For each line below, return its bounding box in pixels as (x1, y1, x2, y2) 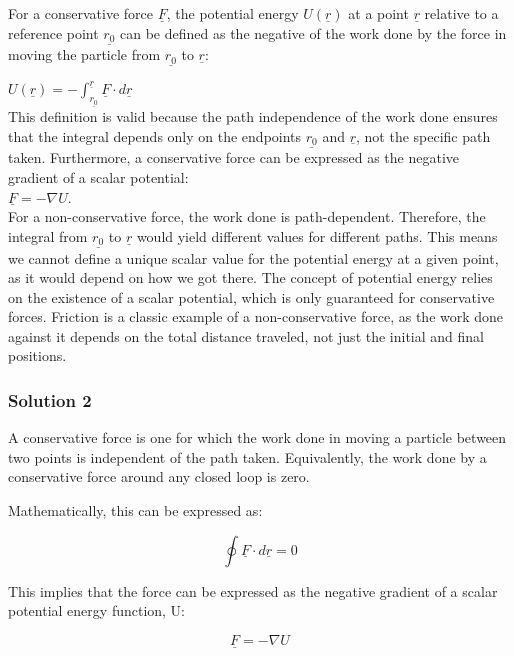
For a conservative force (8, 3, 154, 23)
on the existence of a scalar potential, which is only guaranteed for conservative (8, 286, 495, 307)
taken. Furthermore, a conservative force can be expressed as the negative (8, 147, 460, 168)
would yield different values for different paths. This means (136, 225, 498, 246)
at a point (348, 3, 409, 23)
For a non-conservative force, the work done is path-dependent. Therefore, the (8, 206, 486, 227)
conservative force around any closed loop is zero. (8, 466, 310, 487)
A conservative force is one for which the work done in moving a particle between (8, 427, 507, 448)
